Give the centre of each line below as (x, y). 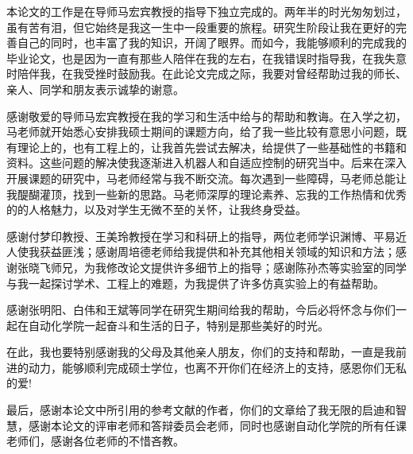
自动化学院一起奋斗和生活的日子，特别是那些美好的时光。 (178, 325)
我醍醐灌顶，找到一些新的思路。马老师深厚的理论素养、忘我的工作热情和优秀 (206, 194)
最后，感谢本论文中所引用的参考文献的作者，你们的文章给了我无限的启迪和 (201, 410)
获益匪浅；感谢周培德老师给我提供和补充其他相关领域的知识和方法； (217, 252)
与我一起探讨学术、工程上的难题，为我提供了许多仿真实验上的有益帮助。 (195, 283)
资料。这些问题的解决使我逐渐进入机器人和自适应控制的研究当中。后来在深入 (206, 163)
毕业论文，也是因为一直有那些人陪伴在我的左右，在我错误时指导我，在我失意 (206, 58)
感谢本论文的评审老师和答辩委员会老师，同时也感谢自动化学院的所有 (206, 425)
